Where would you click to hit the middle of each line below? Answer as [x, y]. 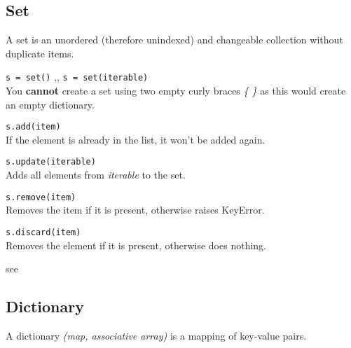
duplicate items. [40, 53]
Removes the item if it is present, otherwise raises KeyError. [135, 210]
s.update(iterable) [51, 162]
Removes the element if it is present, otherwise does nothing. [136, 245]
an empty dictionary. [50, 104]
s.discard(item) [43, 232]
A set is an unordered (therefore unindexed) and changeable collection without [174, 40]
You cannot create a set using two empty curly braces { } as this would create [176, 91]
